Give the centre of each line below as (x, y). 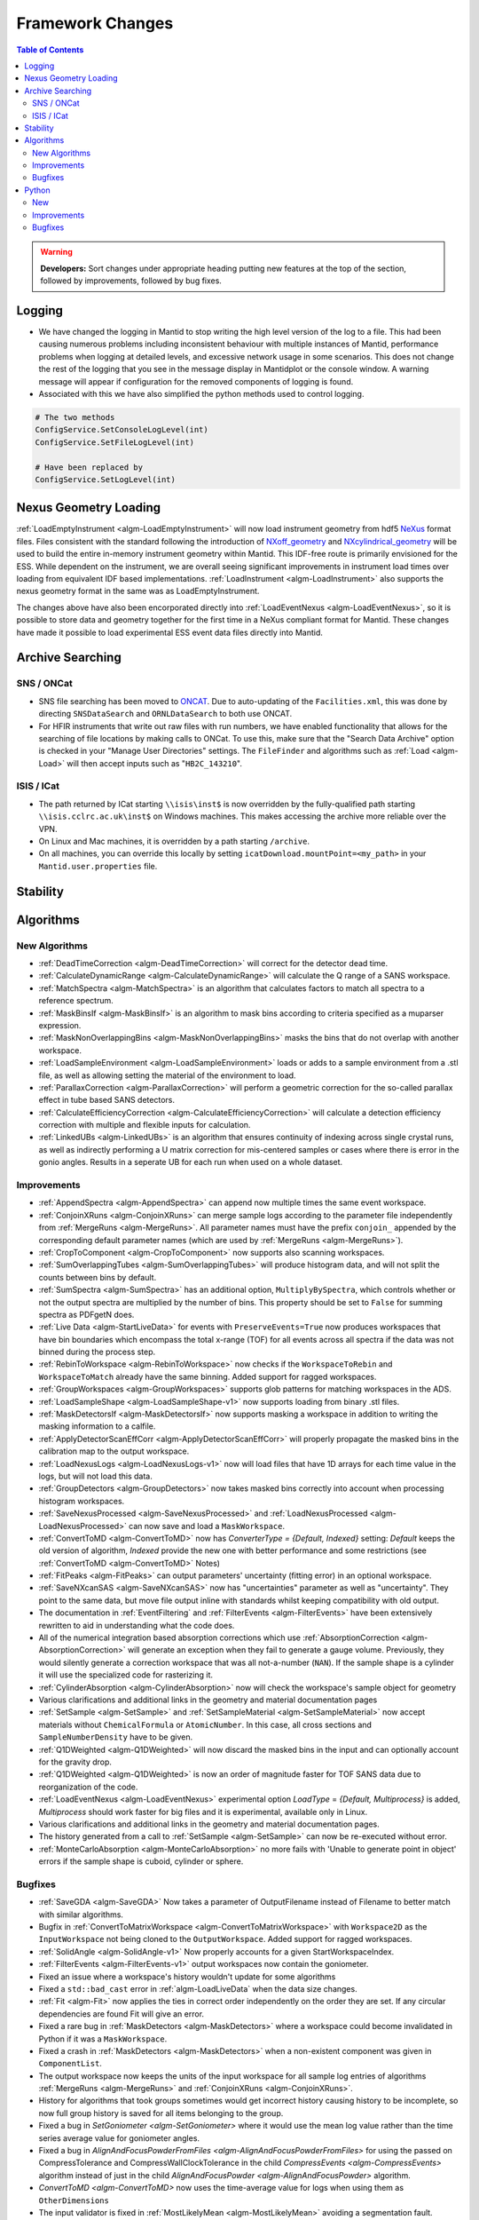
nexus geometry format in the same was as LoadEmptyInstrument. (138, 591)
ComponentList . (70, 2064)
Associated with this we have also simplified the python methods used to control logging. (201, 394)
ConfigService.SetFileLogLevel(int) (115, 442)
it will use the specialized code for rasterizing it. (126, 1675)
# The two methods (75, 418)
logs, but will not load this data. (95, 1476)
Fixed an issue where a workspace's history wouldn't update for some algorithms (187, 1977)
